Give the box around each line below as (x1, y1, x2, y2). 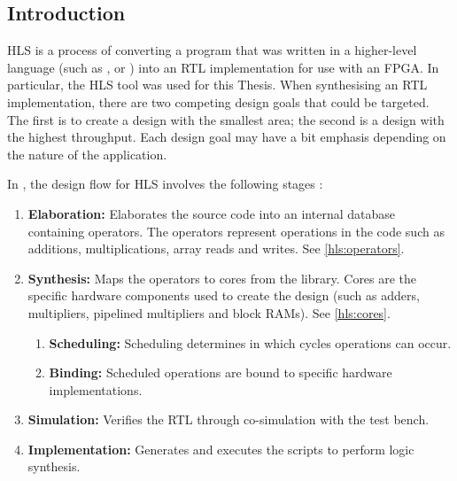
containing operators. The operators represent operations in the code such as (27, 221, 445, 240)
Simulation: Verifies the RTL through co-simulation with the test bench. (27, 410, 430, 429)
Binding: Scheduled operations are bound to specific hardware (49, 363, 392, 382)
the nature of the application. (7, 144, 167, 163)
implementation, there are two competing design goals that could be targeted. (7, 92, 430, 111)
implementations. (49, 380, 143, 399)
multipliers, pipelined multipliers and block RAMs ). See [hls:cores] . (27, 303, 391, 322)
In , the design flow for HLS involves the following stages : (7, 175, 323, 193)
